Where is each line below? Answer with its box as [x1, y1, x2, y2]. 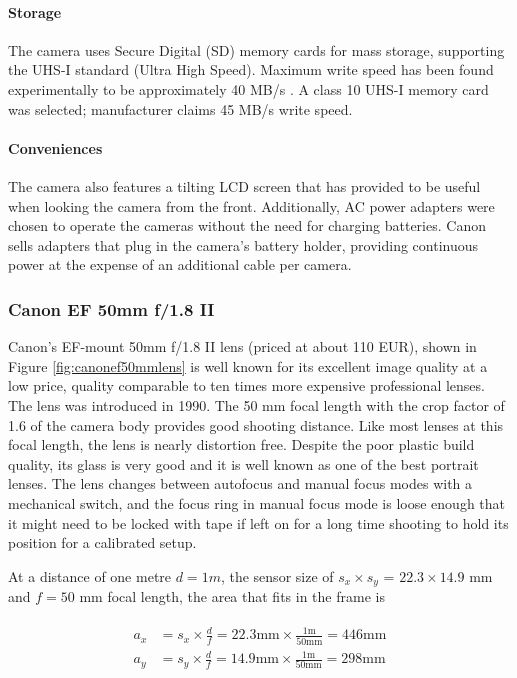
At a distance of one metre [8, 565, 172, 586]
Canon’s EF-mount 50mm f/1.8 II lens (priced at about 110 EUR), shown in [8, 336, 477, 357]
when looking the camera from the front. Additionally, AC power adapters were [8, 195, 495, 216]
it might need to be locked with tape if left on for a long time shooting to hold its [8, 512, 509, 533]
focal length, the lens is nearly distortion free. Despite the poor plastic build [8, 434, 475, 455]
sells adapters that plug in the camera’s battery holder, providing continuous [8, 234, 479, 255]
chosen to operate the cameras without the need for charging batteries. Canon [8, 215, 486, 236]
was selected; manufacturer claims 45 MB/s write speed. [8, 98, 353, 119]
